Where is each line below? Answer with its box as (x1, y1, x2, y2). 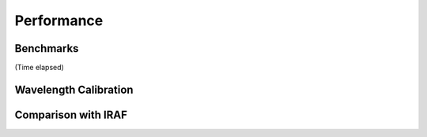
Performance (14, 12, 104, 29)
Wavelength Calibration (14, 83, 134, 96)
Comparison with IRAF (14, 108, 128, 121)
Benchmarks (14, 42, 79, 55)
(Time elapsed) (14, 63, 65, 72)
